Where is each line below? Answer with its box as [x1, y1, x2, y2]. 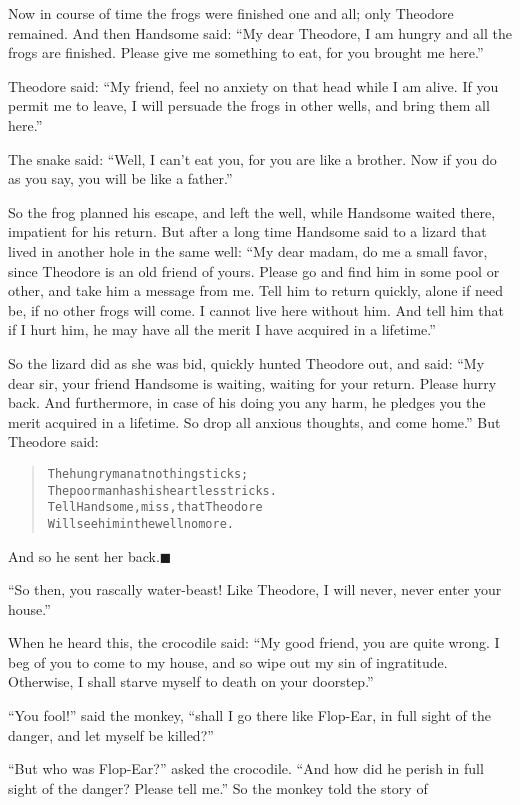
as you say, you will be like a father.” [8, 168, 233, 189]
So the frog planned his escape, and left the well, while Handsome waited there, [8, 201, 496, 222]
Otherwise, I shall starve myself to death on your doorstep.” [8, 671, 374, 692]
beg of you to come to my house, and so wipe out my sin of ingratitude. [8, 651, 448, 672]
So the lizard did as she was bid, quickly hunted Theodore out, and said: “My [8, 352, 485, 373]
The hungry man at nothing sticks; [47, 466, 249, 481]
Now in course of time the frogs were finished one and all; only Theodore [8, 3, 454, 23]
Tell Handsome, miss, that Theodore [47, 500, 263, 515]
